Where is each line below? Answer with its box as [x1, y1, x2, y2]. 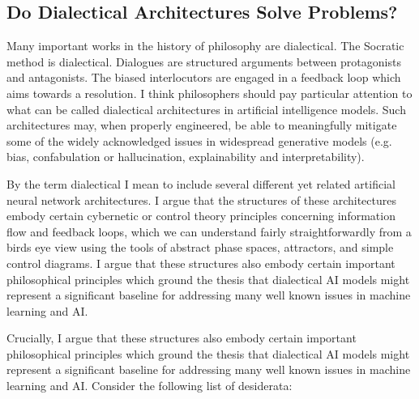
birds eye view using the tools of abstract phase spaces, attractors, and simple [6, 239, 394, 256]
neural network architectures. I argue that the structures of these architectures [6, 191, 396, 208]
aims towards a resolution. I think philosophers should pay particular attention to [6, 84, 413, 101]
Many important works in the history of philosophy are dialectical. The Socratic [6, 37, 404, 54]
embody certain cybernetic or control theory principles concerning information [6, 207, 395, 224]
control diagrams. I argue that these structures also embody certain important [6, 254, 395, 271]
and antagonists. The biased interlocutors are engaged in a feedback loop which [6, 69, 401, 86]
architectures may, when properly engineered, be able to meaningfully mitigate [6, 117, 397, 134]
